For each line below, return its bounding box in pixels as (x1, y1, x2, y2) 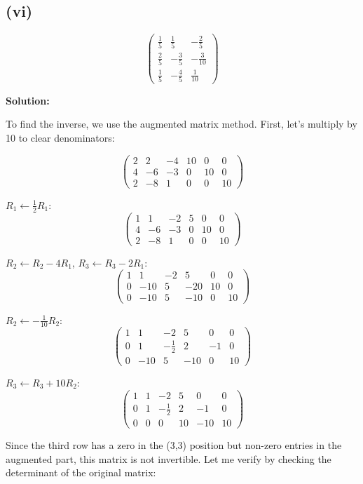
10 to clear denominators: (6, 130, 115, 145)
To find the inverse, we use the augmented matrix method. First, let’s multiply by (6, 116, 357, 131)
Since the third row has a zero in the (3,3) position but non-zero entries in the (6, 437, 342, 452)
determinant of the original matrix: (6, 465, 156, 480)
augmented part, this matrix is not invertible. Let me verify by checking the (6, 451, 331, 466)
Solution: (6, 93, 50, 107)
